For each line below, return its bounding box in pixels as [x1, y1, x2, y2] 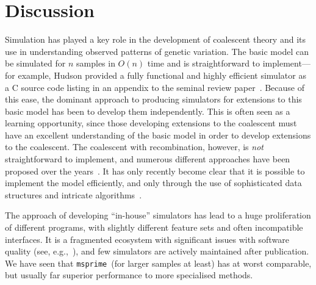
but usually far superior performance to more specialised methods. [5, 269, 253, 281]
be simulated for [5, 57, 66, 70]
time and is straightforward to [147, 57, 260, 70]
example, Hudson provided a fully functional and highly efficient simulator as [18, 68, 306, 81]
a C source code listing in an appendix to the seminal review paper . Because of [5, 81, 304, 93]
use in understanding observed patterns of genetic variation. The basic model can [5, 45, 309, 57]
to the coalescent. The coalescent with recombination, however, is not [5, 140, 264, 153]
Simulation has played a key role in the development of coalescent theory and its [5, 33, 306, 46]
